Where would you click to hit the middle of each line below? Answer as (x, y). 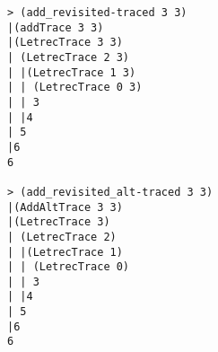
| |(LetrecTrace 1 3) (72, 72)
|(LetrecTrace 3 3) (65, 43)
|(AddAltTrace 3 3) (65, 207)
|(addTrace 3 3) (56, 27)
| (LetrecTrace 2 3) (69, 57)
